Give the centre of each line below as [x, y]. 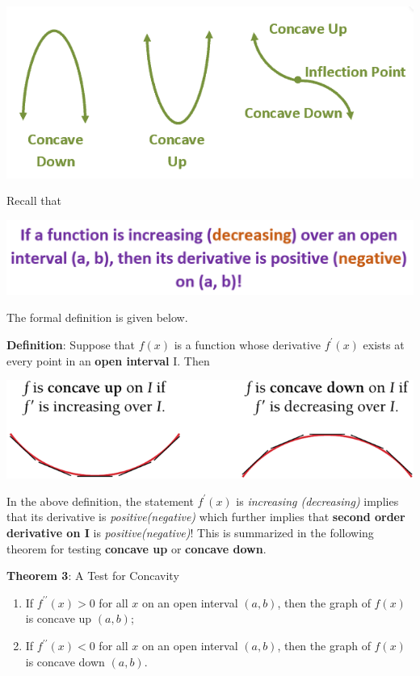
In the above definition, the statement [100, 501]
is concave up [59, 618]
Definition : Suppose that [71, 344]
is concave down [65, 661]
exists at [384, 344]
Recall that [34, 200]
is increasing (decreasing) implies [317, 501]
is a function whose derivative [248, 344]
